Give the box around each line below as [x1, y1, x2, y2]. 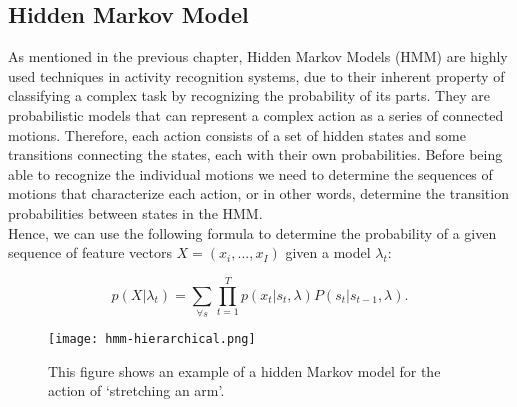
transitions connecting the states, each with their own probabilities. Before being [8, 144, 503, 165]
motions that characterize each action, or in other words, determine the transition [8, 183, 509, 204]
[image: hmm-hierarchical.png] [48, 331, 256, 346]
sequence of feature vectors [8, 242, 172, 263]
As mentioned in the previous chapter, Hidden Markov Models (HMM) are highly [8, 46, 508, 67]
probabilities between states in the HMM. [8, 202, 263, 223]
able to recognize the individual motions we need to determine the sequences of [8, 163, 493, 184]
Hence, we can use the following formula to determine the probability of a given [8, 222, 497, 243]
